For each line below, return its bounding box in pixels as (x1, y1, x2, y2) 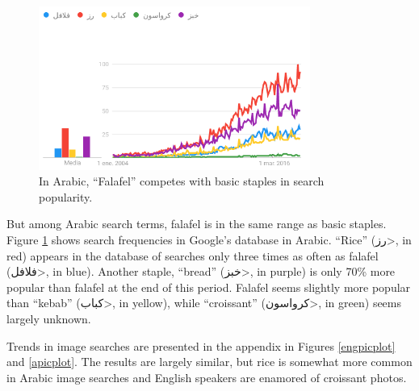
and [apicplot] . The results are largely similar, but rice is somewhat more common (6, 353, 413, 370)
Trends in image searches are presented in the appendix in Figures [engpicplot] (6, 337, 396, 354)
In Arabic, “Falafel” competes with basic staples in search (39, 173, 325, 189)
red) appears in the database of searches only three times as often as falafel (6, 247, 379, 264)
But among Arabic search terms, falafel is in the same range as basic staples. (6, 215, 387, 232)
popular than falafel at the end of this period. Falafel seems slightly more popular (6, 278, 411, 295)
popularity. (39, 188, 93, 205)
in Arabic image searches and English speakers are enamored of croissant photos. (6, 368, 407, 385)
